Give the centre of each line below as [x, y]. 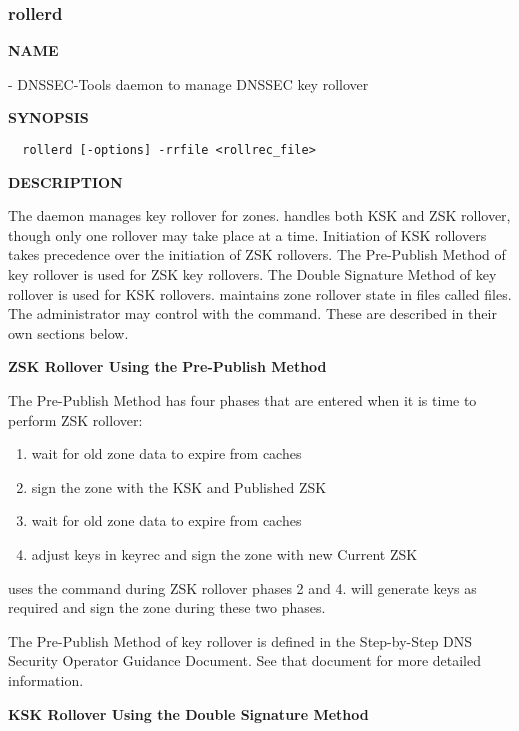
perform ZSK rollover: [75, 419]
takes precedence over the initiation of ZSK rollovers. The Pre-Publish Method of [257, 254]
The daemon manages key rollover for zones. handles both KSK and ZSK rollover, [259, 215]
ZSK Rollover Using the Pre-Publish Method [167, 366]
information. [46, 679]
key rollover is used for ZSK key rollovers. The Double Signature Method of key [252, 274]
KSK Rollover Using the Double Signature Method [188, 713]
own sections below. [68, 332]
